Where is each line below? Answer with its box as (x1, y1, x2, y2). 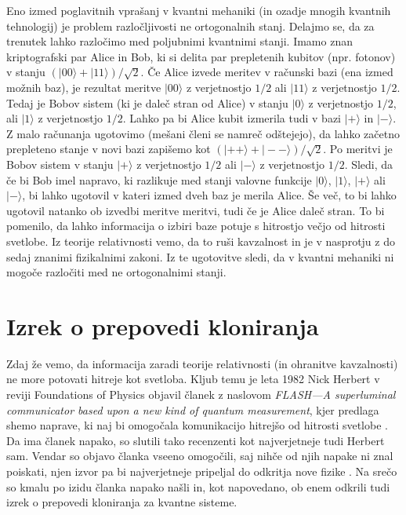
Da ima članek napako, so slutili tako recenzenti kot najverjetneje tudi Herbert (6, 432, 385, 448)
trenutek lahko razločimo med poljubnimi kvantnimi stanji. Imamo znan (6, 33, 353, 49)
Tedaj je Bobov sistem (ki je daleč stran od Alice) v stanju (6, 94, 288, 111)
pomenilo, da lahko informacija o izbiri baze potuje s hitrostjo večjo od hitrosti (6, 217, 386, 234)
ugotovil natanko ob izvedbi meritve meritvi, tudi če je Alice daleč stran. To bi (6, 202, 385, 218)
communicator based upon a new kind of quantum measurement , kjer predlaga (6, 401, 379, 418)
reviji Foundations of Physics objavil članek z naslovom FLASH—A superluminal (6, 386, 396, 402)
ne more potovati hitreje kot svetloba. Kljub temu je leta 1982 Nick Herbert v (6, 371, 380, 387)
